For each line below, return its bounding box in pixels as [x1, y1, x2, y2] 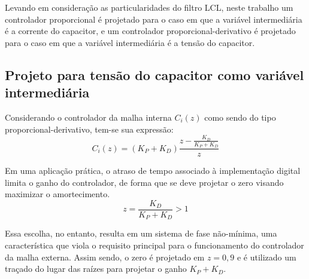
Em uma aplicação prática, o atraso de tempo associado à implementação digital [5, 164, 301, 177]
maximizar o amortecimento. [5, 188, 110, 200]
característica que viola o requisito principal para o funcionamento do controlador [5, 239, 304, 252]
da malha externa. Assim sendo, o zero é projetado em [5, 250, 205, 263]
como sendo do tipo [204, 111, 276, 123]
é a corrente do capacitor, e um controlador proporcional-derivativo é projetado [5, 24, 296, 37]
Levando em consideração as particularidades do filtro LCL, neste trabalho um [5, 1, 293, 13]
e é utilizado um [237, 250, 296, 263]
